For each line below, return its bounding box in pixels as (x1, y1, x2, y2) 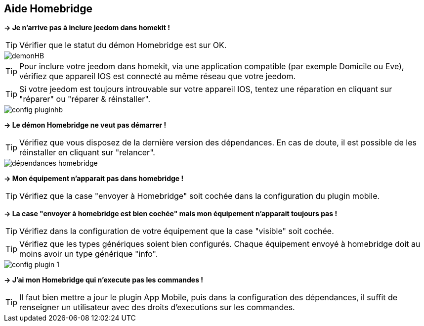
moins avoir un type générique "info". (19, 249, 158, 259)
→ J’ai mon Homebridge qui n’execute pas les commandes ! (4, 276, 204, 284)
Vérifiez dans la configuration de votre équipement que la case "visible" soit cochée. (19, 226, 334, 236)
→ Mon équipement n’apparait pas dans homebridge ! (4, 174, 184, 183)
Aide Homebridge (4, 2, 92, 15)
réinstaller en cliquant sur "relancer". (19, 147, 155, 158)
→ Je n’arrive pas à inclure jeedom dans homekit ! (4, 23, 170, 32)
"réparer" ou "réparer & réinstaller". (19, 94, 150, 104)
